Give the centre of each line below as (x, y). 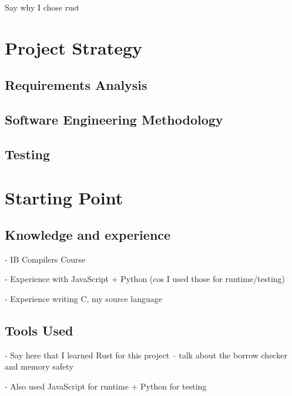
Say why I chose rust (42, 7)
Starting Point (64, 197)
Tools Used (39, 330)
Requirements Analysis (76, 85)
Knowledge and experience (88, 235)
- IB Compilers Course (45, 259)
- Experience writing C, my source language (83, 299)
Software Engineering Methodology (114, 120)
